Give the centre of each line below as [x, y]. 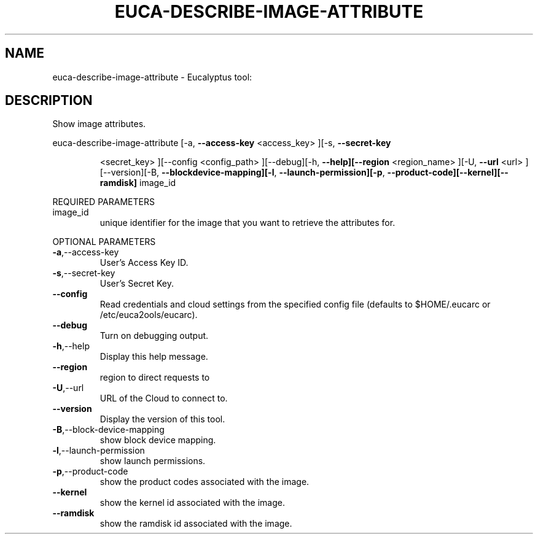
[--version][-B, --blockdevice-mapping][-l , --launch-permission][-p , [242, 173]
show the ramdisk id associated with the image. [196, 524]
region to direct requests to [155, 378]
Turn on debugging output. [154, 336]
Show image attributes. [99, 124]
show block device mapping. [158, 440]
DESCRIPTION [49, 101]
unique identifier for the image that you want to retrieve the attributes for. [248, 223]
